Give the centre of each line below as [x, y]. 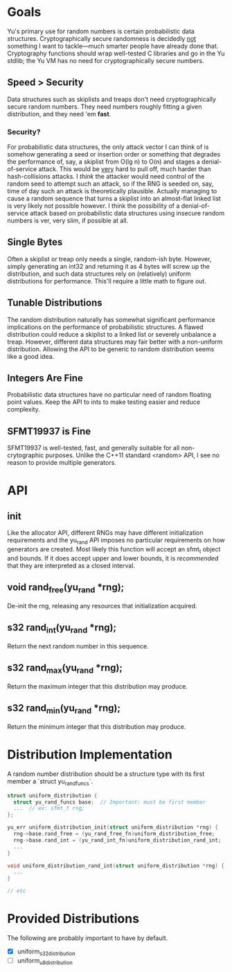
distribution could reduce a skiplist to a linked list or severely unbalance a [112, 334]
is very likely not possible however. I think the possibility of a [93, 206]
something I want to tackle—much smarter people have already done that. [113, 46]
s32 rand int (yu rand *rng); [62, 628]
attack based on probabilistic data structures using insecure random [127, 213]
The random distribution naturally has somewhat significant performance [111, 319]
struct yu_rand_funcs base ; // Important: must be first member [110, 802]
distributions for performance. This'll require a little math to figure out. [107, 281]
